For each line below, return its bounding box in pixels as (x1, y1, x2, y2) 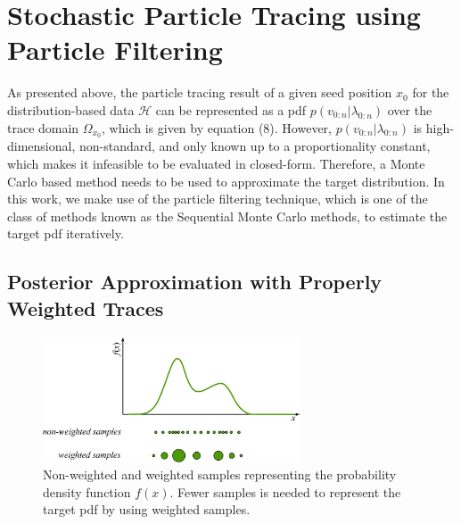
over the (387, 100, 432, 119)
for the (412, 83, 449, 102)
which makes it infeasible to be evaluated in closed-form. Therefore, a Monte (7, 154, 425, 172)
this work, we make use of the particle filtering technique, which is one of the (7, 189, 428, 208)
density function (43, 482, 131, 501)
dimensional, (7, 137, 76, 155)
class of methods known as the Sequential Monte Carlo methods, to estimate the (7, 206, 448, 225)
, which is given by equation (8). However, (102, 118, 332, 137)
